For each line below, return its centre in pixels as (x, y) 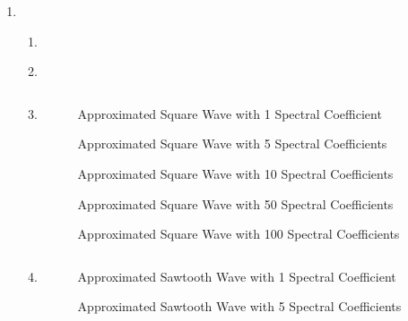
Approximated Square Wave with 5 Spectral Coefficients (232, 144)
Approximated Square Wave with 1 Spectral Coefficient (230, 113)
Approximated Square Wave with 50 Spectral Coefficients (235, 203)
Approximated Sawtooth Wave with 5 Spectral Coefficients (239, 306)
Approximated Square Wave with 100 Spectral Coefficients (239, 234)
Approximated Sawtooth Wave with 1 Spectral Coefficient (237, 276)
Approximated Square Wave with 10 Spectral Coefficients (235, 173)
